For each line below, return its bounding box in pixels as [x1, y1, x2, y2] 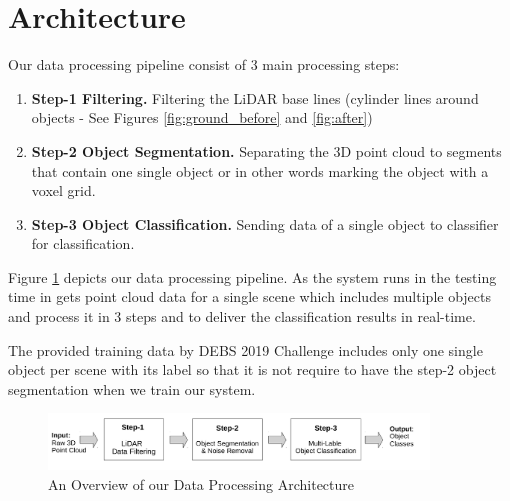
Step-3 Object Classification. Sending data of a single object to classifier [31, 213, 499, 234]
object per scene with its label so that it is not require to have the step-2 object [8, 359, 497, 380]
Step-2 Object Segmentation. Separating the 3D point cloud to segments [31, 140, 502, 161]
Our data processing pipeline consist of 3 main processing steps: [8, 54, 400, 75]
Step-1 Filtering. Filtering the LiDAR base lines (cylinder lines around [31, 87, 479, 108]
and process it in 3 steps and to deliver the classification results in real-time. [8, 306, 476, 327]
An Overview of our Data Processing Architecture [48, 474, 355, 495]
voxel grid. [31, 180, 96, 201]
